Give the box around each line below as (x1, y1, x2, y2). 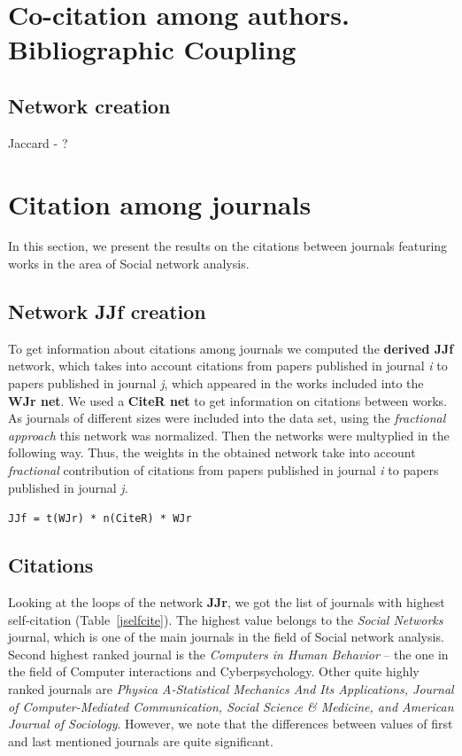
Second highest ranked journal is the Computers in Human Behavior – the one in (8, 644, 449, 663)
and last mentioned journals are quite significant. (8, 731, 273, 750)
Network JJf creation (8, 298, 206, 325)
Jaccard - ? (8, 133, 68, 152)
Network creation (8, 91, 171, 119)
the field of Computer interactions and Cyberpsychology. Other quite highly (8, 662, 420, 681)
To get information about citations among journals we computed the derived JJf (8, 339, 454, 357)
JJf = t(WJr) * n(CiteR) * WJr (8, 512, 192, 526)
